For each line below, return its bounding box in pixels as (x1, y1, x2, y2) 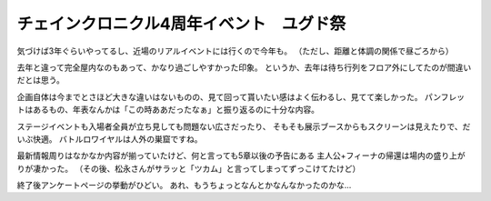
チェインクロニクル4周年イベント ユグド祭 (16, 14, 346, 34)
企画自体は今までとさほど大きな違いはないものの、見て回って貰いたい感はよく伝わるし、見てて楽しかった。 (16, 91, 423, 102)
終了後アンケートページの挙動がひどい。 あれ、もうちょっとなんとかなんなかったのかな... (16, 180, 352, 191)
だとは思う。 (16, 75, 65, 85)
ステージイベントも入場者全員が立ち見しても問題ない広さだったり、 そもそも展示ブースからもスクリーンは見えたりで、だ (16, 121, 471, 132)
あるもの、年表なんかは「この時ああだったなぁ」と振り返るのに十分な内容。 (32, 105, 320, 116)
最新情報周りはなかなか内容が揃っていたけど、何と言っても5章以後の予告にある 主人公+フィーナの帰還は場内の (16, 150, 434, 161)
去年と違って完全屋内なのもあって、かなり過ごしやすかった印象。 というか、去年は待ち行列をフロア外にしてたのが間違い (16, 62, 472, 73)
